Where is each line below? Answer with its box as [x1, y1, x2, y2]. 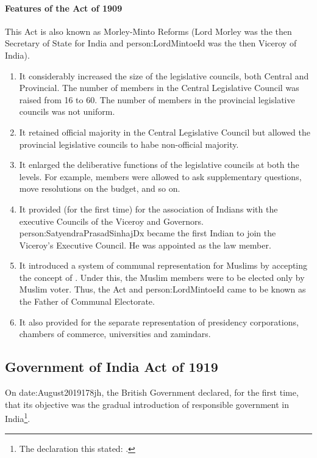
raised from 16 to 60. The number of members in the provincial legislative [19, 93, 295, 106]
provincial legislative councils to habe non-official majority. [19, 137, 239, 150]
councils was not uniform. [19, 105, 115, 118]
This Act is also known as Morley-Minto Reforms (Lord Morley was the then [5, 24, 292, 37]
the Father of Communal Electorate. [19, 295, 155, 308]
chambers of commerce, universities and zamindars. [19, 327, 211, 340]
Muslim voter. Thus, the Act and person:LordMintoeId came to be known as [19, 283, 306, 296]
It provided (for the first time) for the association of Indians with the [19, 202, 278, 215]
